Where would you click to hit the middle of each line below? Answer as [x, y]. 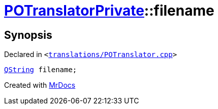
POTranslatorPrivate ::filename [109, 11]
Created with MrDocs [40, 85]
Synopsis [28, 35]
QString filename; [41, 70]
